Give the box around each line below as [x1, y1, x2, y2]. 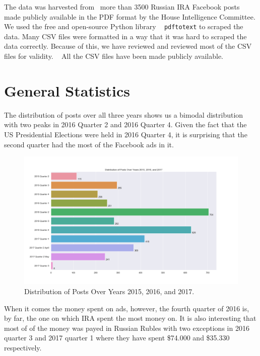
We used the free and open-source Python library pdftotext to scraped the [4, 21, 243, 32]
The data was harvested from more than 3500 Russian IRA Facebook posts [4, 2, 240, 12]
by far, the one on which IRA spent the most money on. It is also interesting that [4, 313, 256, 323]
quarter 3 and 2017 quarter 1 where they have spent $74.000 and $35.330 [4, 332, 230, 343]
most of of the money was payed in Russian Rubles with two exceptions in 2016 [4, 322, 249, 333]
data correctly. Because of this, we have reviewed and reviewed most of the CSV [4, 41, 252, 51]
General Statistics [4, 80, 130, 101]
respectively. [4, 342, 42, 352]
